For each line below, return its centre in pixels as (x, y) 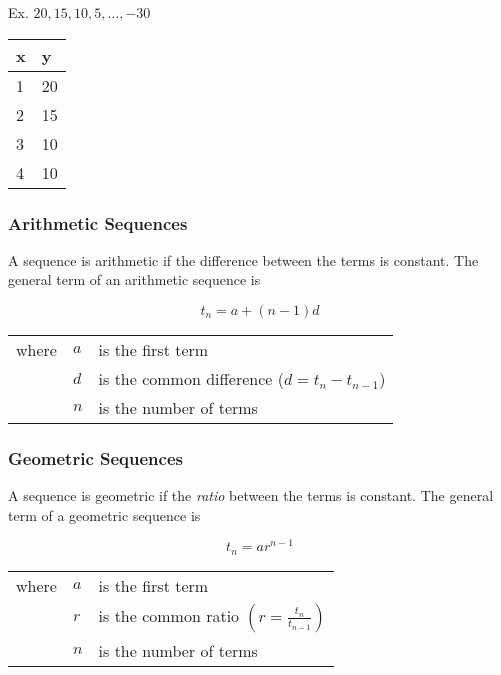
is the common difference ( (191, 378)
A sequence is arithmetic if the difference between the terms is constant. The (243, 259)
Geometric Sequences (95, 457)
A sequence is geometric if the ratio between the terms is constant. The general (251, 495)
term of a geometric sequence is (104, 514)
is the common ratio (169, 615)
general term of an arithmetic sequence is (134, 279)
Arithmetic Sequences (98, 222)
